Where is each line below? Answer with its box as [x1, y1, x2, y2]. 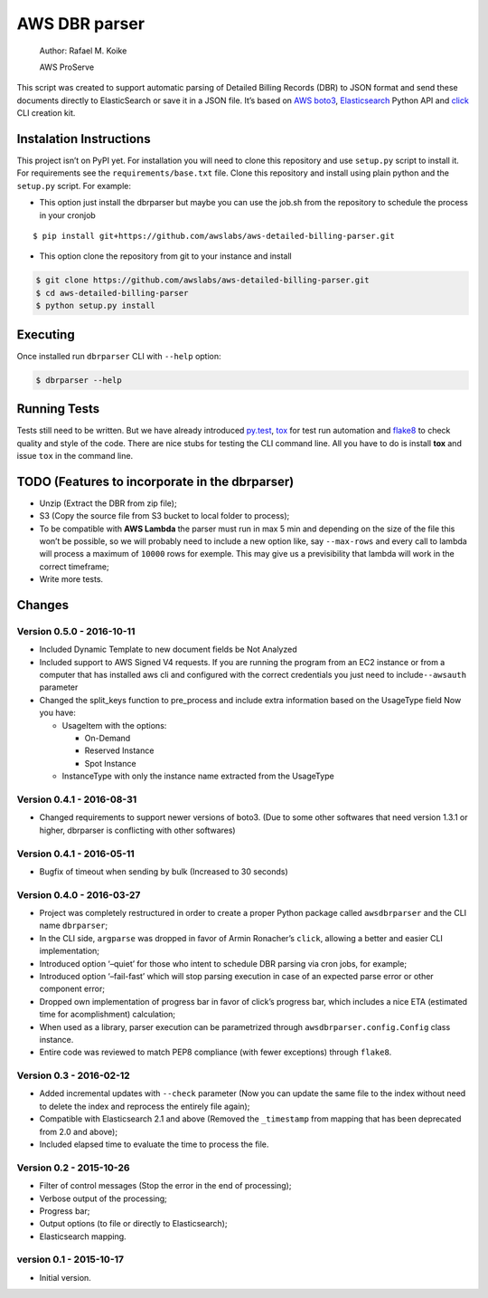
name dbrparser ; [39, 920, 108, 931]
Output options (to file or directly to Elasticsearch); [39, 1218, 228, 1229]
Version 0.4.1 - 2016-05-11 [16, 847, 135, 860]
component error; [39, 983, 106, 995]
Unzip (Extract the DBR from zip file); [39, 498, 177, 509]
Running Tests [16, 401, 99, 416]
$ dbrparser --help [35, 375, 122, 385]
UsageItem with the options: [61, 720, 167, 730]
